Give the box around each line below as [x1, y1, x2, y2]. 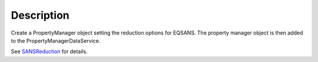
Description [11, 9, 70, 22]
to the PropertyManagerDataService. [11, 37, 101, 44]
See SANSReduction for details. [11, 48, 88, 55]
